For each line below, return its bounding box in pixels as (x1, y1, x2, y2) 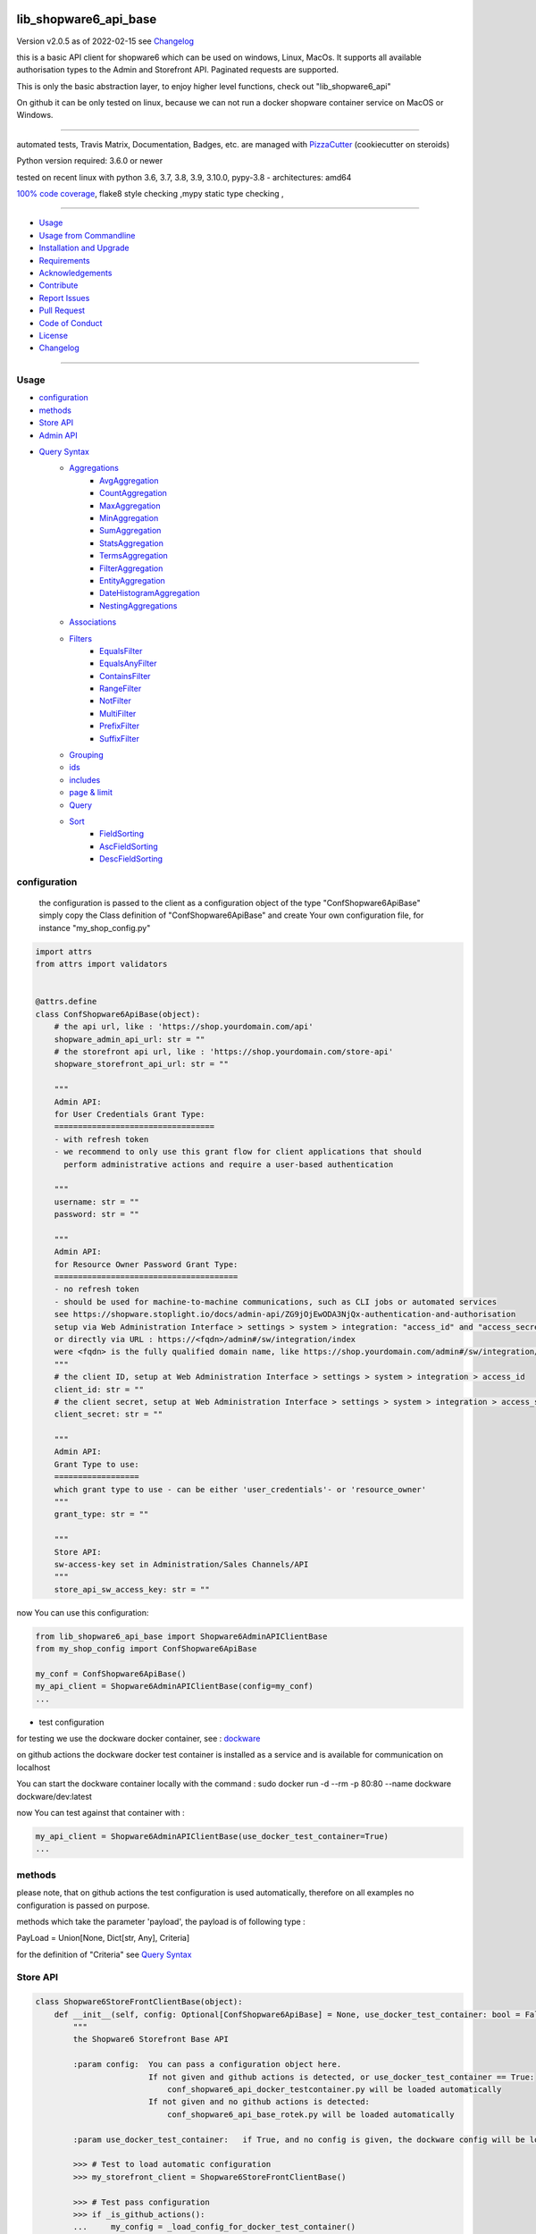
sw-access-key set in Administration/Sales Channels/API (54, 1559, 309, 1569)
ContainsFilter (99, 670, 151, 681)
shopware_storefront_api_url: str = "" (54, 1059, 230, 1070)
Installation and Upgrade (38, 242, 130, 254)
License (38, 330, 69, 340)
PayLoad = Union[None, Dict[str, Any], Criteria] (16, 1933, 190, 1944)
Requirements (38, 255, 90, 265)
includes (69, 774, 101, 785)
